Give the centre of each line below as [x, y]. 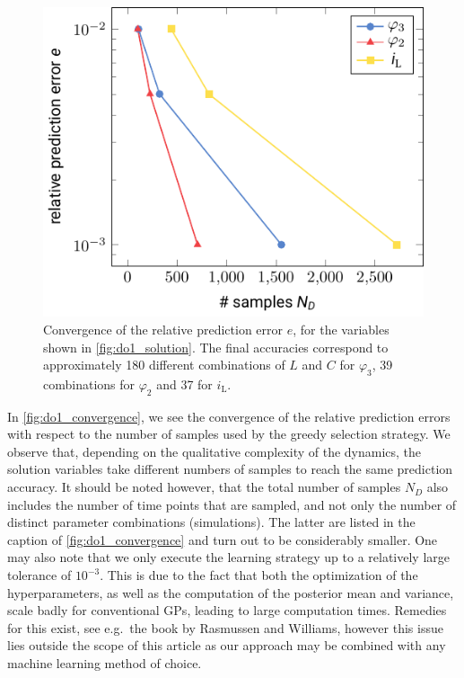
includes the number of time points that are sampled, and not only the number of [232, 504]
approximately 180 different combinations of [164, 365]
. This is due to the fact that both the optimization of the [259, 575]
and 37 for [184, 384]
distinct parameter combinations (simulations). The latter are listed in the [211, 522]
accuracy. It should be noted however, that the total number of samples [204, 487]
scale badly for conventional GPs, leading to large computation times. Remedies [227, 610]
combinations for [89, 384]
